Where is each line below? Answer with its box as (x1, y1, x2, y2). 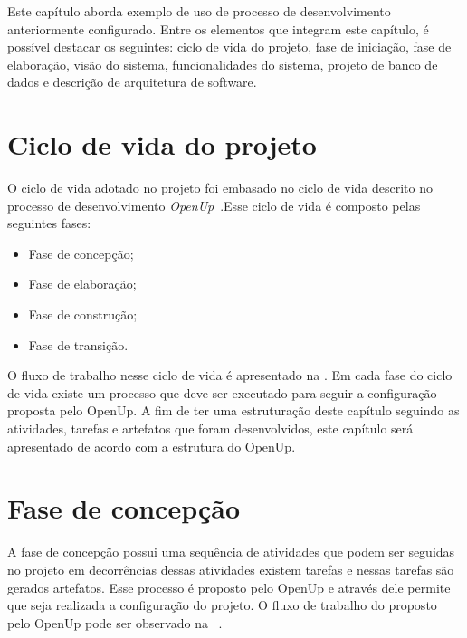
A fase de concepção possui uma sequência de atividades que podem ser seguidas (7, 542, 455, 561)
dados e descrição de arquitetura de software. (7, 72, 257, 91)
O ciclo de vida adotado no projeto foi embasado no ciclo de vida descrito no (7, 178, 434, 197)
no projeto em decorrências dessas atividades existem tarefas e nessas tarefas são (7, 559, 454, 578)
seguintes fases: (7, 214, 91, 233)
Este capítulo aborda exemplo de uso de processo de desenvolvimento (7, 2, 391, 20)
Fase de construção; (28, 305, 138, 324)
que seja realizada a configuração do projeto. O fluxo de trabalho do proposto (7, 595, 437, 614)
